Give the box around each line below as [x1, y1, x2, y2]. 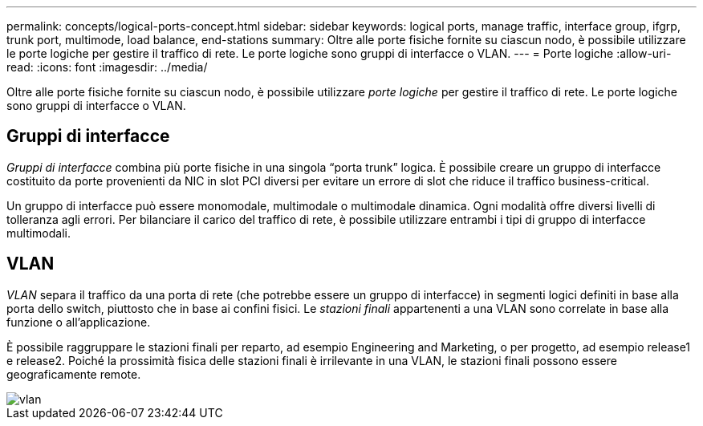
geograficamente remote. [6, 367, 141, 381]
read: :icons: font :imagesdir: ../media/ [6, 60, 208, 74]
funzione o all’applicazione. [6, 314, 151, 329]
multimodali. [6, 225, 71, 240]
